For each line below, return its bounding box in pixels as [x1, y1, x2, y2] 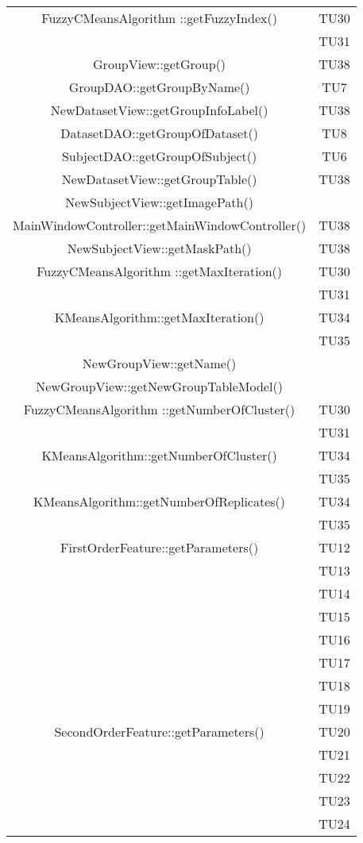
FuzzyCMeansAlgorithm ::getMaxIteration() [37, 262, 283, 280]
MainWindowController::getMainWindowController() [13, 216, 307, 234]
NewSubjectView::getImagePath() [65, 193, 253, 211]
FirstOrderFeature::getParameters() [60, 538, 259, 556]
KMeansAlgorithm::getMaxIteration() [54, 308, 265, 326]
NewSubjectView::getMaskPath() [67, 239, 252, 257]
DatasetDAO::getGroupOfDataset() [60, 124, 258, 142]
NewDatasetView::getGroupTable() [61, 170, 257, 188]
